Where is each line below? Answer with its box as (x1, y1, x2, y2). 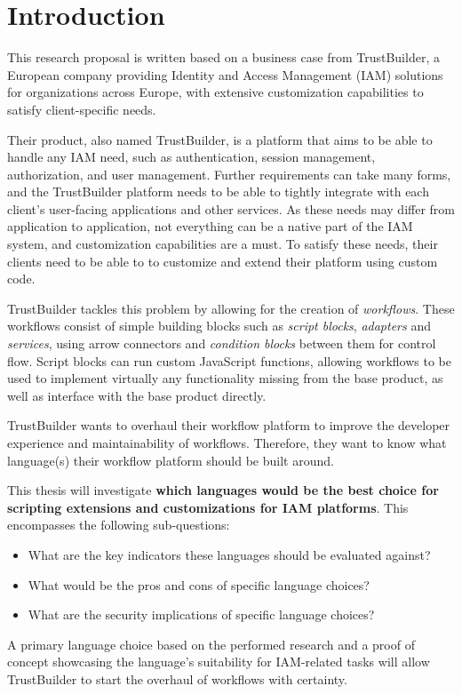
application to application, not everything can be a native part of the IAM (7, 217, 413, 235)
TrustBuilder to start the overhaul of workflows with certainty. (7, 669, 347, 688)
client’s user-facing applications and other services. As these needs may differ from (7, 199, 455, 218)
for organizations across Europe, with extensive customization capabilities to (7, 83, 424, 101)
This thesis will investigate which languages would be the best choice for (7, 481, 439, 499)
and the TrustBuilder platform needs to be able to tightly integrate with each (7, 182, 429, 201)
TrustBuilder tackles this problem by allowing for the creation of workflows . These (7, 299, 455, 317)
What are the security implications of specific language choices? (28, 605, 375, 624)
